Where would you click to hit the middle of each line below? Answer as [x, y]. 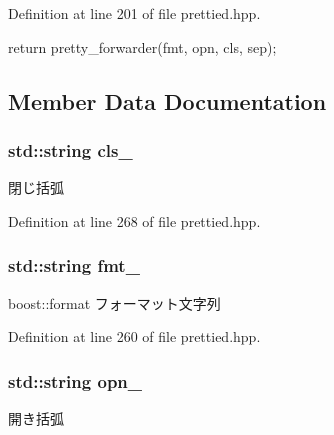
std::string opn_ [75, 380]
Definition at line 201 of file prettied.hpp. [134, 13]
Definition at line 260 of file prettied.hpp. [134, 336]
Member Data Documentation [167, 100]
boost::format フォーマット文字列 [114, 302]
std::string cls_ [70, 149]
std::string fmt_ [74, 265]
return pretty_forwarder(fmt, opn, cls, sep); [142, 46]
